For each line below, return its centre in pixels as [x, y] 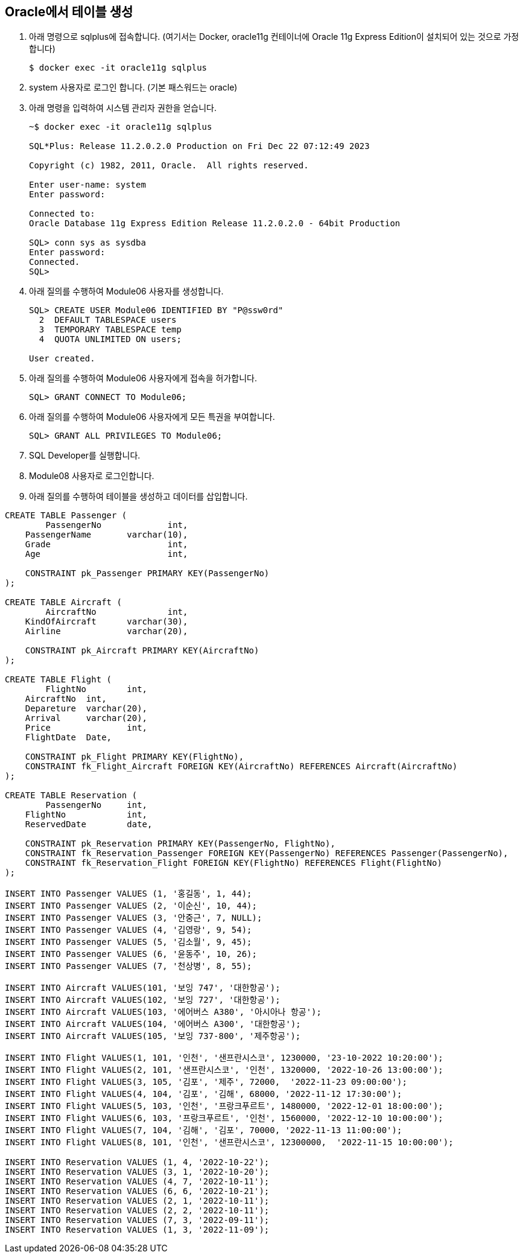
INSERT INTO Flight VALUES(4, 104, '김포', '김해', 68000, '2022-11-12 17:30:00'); [204, 1094]
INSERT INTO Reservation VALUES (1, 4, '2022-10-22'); [137, 1162]
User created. [62, 359]
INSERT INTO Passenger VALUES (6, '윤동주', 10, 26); [131, 954]
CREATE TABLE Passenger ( [66, 516]
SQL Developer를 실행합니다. [85, 456]
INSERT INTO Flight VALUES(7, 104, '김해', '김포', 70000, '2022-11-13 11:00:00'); [204, 1130]
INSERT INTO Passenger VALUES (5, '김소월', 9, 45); [128, 942]
